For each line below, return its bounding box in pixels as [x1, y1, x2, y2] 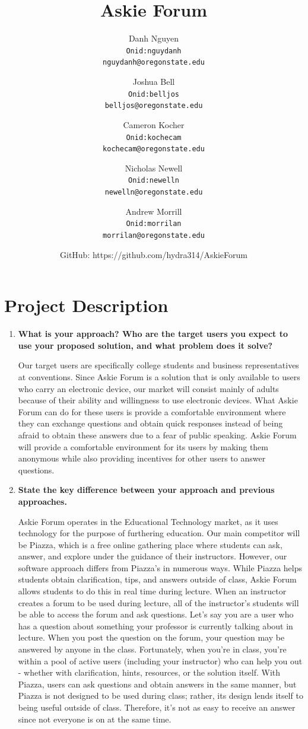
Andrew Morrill [125, 205, 182, 217]
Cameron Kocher [123, 118, 185, 130]
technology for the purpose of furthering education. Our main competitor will [18, 527, 300, 539]
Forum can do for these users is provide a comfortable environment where [18, 405, 286, 418]
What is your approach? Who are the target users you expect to [18, 327, 288, 340]
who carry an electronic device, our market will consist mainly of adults [18, 382, 279, 394]
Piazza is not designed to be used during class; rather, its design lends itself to [18, 689, 303, 702]
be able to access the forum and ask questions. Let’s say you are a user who [18, 608, 294, 620]
